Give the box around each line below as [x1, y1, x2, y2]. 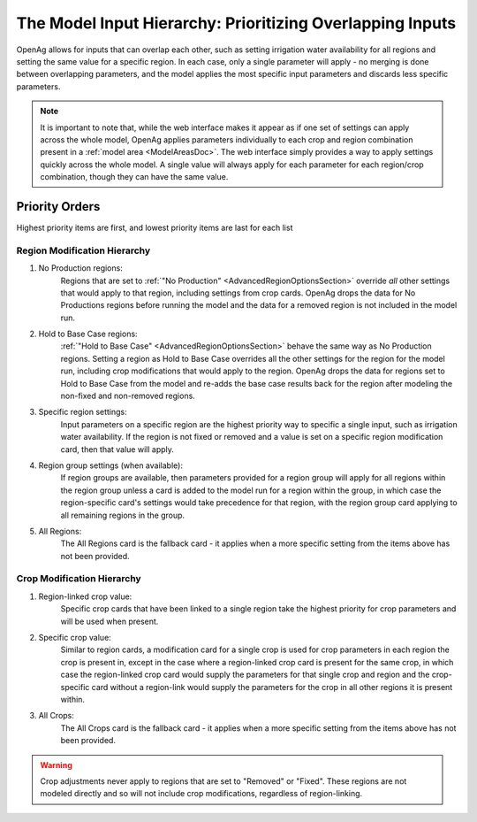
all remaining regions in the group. [60, 510, 185, 520]
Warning [40, 759, 72, 770]
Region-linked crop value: [38, 591, 132, 602]
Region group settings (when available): [38, 460, 183, 471]
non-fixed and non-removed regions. [60, 390, 196, 402]
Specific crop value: [38, 633, 112, 643]
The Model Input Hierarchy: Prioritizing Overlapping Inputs [16, 13, 457, 33]
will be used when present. [60, 616, 159, 626]
